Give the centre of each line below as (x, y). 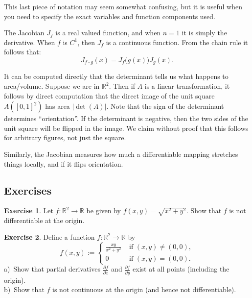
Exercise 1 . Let (29, 211)
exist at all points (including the (181, 269)
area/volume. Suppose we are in (52, 86)
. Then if (122, 86)
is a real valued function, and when (108, 33)
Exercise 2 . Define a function (49, 236)
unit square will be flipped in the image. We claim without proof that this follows (126, 128)
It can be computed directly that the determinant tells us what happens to (116, 76)
